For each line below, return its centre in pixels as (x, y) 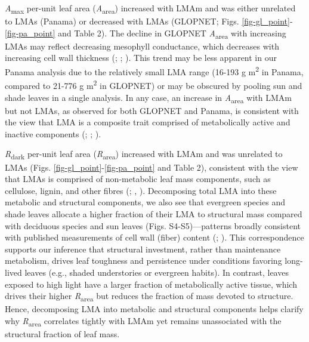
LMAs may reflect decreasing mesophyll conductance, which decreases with (142, 46)
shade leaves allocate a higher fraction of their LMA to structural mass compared (154, 213)
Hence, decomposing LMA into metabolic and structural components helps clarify (154, 309)
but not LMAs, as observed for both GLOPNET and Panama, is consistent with (152, 110)
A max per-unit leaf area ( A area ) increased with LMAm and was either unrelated (150, 9)
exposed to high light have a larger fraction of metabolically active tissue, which (151, 284)
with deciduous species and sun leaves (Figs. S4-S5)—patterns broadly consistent (153, 225)
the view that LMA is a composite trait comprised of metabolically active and (148, 122)
